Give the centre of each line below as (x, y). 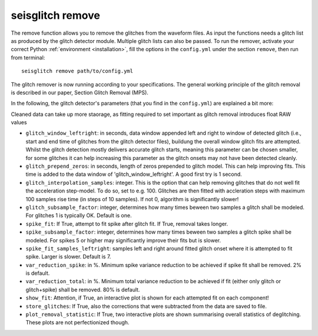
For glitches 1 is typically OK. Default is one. (79, 215)
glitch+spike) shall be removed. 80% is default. (83, 290)
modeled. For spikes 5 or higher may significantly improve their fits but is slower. (123, 240)
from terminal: (28, 57)
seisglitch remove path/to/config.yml (77, 71)
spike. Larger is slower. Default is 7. (68, 257)
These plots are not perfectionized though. (77, 322)
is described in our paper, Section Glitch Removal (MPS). (79, 92)
